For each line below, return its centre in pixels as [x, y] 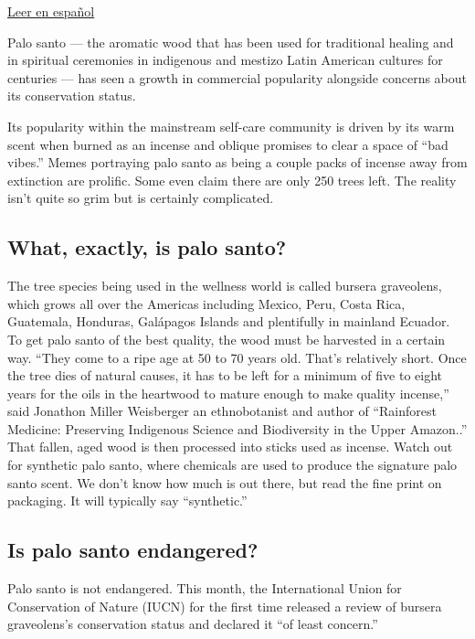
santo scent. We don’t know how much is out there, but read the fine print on [225, 482]
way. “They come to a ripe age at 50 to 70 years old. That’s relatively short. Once [237, 357]
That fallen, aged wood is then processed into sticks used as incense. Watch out [230, 447]
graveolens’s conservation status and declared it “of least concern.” [193, 624]
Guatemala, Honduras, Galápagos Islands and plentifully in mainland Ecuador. [229, 321]
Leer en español [51, 11]
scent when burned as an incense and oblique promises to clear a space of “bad [228, 144]
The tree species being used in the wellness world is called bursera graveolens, [225, 286]
